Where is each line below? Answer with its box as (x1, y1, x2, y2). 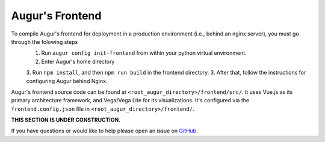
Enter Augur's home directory (41, 58, 115, 65)
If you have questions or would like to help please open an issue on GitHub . (11, 127, 198, 135)
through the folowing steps (11, 38, 78, 45)
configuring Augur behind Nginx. (26, 77, 108, 84)
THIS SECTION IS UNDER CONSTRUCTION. (11, 116, 121, 123)
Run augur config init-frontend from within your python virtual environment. (41, 49, 247, 57)
